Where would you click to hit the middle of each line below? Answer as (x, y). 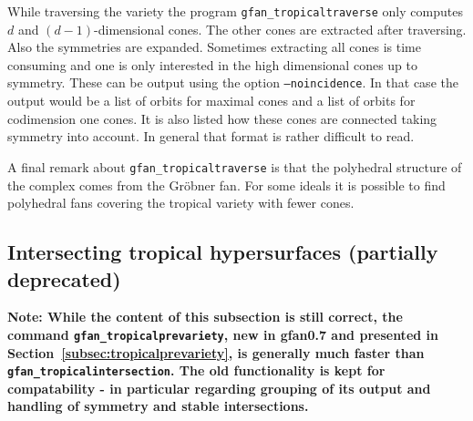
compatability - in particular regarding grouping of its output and (219, 388)
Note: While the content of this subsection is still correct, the (205, 317)
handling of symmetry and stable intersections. (158, 406)
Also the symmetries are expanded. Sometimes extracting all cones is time (214, 47)
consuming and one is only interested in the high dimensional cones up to (212, 64)
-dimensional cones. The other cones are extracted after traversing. (280, 29)
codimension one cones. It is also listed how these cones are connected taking (222, 118)
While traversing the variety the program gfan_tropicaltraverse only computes (235, 11)
